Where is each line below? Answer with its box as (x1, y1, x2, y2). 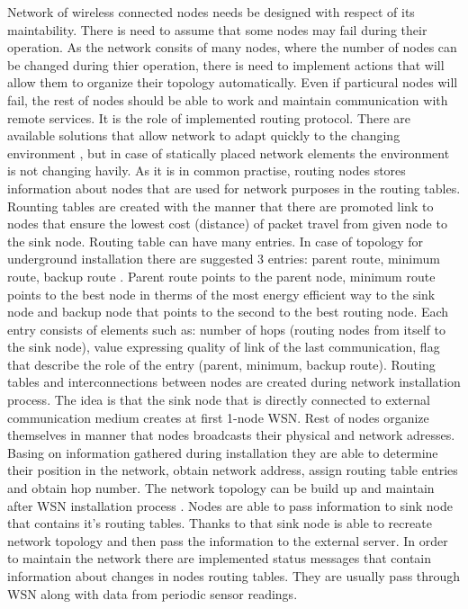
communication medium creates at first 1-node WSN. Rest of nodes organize (7, 407, 429, 426)
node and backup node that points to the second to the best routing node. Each (7, 302, 449, 321)
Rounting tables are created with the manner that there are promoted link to (7, 196, 434, 215)
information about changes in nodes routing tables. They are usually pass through (7, 567, 461, 585)
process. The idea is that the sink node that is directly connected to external (7, 390, 430, 409)
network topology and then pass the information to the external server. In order (7, 531, 448, 550)
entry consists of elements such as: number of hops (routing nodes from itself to (7, 319, 445, 338)
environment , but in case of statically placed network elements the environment (7, 143, 450, 162)
